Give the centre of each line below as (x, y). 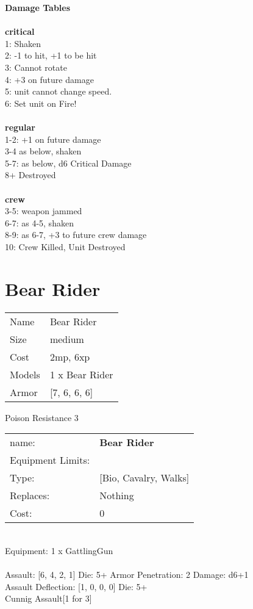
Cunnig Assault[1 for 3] (48, 598)
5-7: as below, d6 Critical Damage (68, 163)
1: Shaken (23, 43)
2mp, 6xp (70, 356)
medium (67, 339)
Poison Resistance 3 (42, 417)
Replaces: (30, 495)
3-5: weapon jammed (44, 211)
